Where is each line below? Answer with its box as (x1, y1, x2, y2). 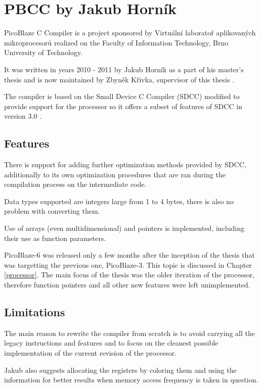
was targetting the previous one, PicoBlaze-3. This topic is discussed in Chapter (4, 259, 252, 270)
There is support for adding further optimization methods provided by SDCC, (4, 159, 246, 170)
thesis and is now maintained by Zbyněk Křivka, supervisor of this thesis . (4, 74, 234, 84)
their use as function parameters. (4, 232, 106, 243)
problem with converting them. (4, 206, 100, 216)
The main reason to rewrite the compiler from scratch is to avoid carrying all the (4, 327, 255, 338)
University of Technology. (4, 47, 82, 58)
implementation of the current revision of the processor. (4, 348, 177, 358)
